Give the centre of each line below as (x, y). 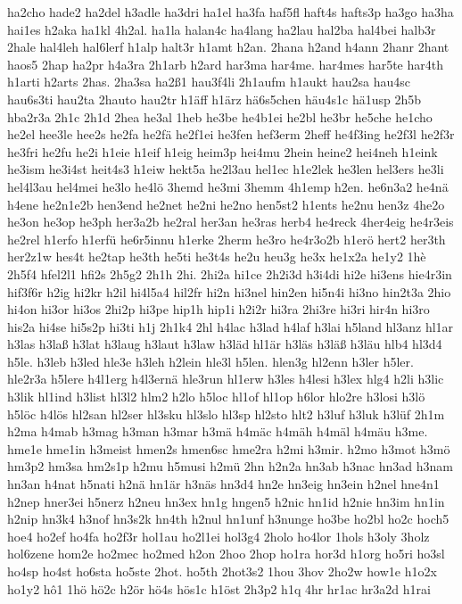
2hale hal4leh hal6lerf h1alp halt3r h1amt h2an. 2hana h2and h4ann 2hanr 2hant (228, 47)
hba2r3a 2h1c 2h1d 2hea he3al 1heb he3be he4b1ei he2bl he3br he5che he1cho (220, 116)
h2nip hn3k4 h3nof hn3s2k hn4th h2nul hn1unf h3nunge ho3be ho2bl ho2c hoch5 (228, 519)
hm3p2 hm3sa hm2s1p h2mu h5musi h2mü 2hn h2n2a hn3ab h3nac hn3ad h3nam (230, 466)
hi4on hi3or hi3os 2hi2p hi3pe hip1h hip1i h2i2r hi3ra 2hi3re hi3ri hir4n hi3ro (219, 309)
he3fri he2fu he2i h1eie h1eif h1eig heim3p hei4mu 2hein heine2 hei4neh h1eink (223, 151)
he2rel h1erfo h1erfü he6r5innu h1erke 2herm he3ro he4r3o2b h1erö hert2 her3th (227, 239)
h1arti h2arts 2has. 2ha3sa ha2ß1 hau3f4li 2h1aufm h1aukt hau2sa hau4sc (209, 82)
